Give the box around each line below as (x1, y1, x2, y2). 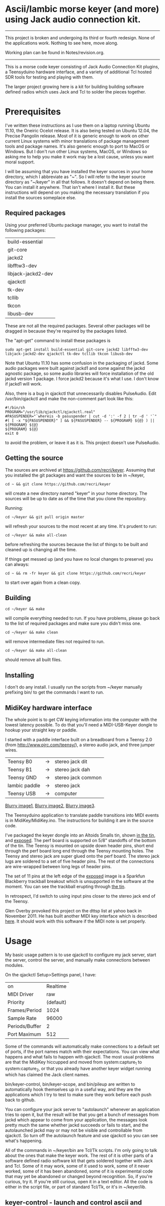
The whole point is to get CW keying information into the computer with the (5, 717, 157, 723)
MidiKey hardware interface (5, 703, 92, 712)
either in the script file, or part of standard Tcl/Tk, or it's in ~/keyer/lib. (5, 1184, 146, 1190)
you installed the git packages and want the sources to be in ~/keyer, (5, 472, 145, 478)
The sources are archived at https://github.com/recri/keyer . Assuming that (5, 467, 156, 473)
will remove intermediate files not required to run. (5, 638, 105, 645)
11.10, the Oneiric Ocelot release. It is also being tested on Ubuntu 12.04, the (5, 127, 158, 133)
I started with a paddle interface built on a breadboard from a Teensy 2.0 (5, 736, 152, 742)
